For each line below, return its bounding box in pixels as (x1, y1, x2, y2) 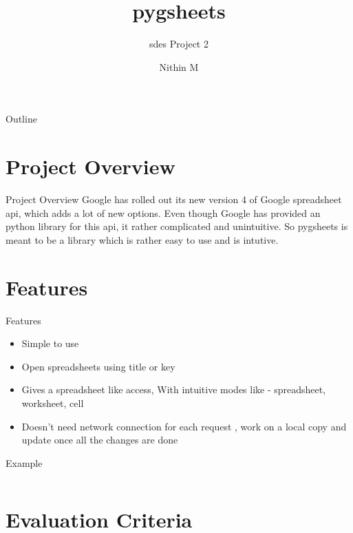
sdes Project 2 (149, 36, 208, 51)
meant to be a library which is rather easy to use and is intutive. (6, 232, 279, 247)
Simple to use (21, 336, 79, 351)
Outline (6, 112, 37, 126)
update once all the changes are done (21, 432, 178, 447)
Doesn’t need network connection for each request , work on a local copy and (21, 419, 347, 433)
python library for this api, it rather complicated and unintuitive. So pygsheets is (6, 219, 348, 233)
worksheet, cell (21, 395, 84, 410)
